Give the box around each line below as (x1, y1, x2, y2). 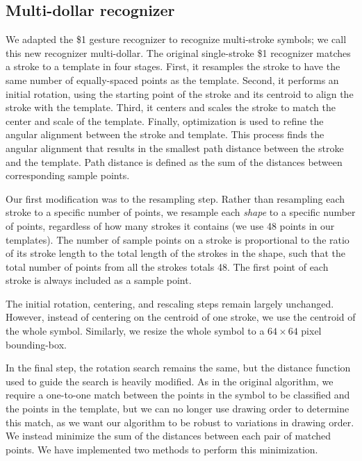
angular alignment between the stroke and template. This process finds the (6, 127, 324, 142)
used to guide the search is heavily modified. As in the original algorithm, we (6, 374, 334, 388)
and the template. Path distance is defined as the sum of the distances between (6, 154, 343, 169)
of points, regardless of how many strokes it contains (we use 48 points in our (6, 218, 335, 233)
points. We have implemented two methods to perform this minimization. (6, 442, 318, 456)
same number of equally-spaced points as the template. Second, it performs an (6, 72, 339, 87)
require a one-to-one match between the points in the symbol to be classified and (6, 387, 350, 402)
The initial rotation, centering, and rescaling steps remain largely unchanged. (6, 296, 334, 310)
